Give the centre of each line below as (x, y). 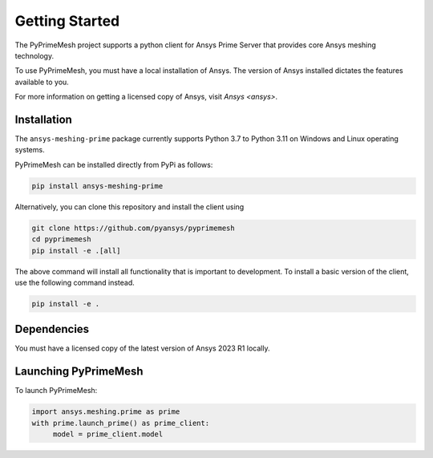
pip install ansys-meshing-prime (97, 186)
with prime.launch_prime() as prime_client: (121, 423)
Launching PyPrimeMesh (79, 372)
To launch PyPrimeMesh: (56, 391)
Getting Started (67, 21)
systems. (30, 150)
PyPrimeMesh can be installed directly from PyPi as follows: (114, 164)
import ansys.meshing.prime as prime (106, 412)
